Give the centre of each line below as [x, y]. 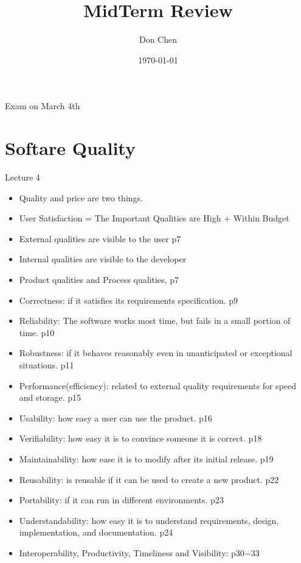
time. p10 [37, 332]
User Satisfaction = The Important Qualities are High [120, 218]
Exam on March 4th [43, 106]
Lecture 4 [22, 177]
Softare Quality [70, 148]
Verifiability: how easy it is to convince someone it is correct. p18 [140, 438]
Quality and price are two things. [81, 197]
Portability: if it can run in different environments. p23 [121, 500]
